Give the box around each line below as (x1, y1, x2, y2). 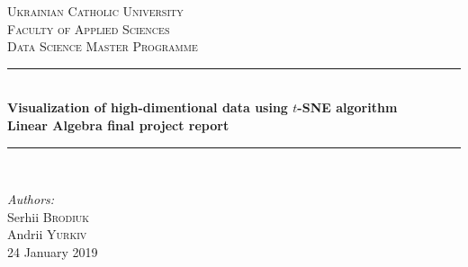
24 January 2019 (7, 242, 98, 261)
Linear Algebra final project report (7, 115, 229, 134)
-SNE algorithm (297, 98, 398, 117)
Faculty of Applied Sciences (7, 19, 170, 38)
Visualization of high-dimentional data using (7, 98, 288, 117)
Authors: (7, 190, 55, 209)
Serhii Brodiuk (7, 207, 90, 226)
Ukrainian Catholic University (7, 2, 184, 20)
